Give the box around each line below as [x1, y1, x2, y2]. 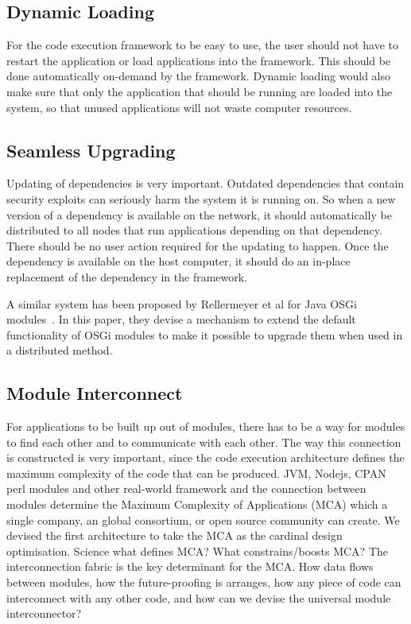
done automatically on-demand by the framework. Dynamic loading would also [6, 68, 390, 84]
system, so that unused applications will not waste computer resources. [6, 99, 352, 115]
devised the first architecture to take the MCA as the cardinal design [6, 527, 343, 544]
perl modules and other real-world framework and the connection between [6, 480, 366, 497]
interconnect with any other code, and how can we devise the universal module [6, 589, 391, 606]
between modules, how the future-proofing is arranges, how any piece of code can [6, 574, 401, 591]
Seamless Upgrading [6, 138, 176, 162]
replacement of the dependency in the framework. [6, 268, 248, 285]
